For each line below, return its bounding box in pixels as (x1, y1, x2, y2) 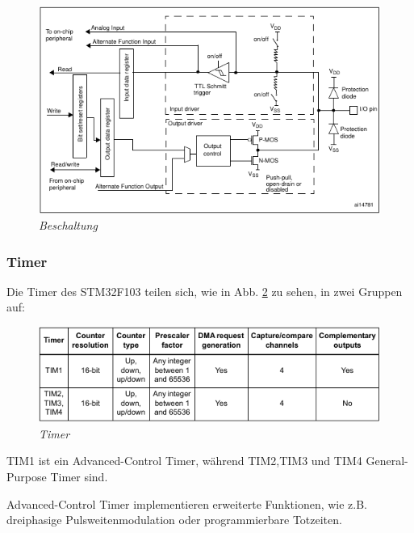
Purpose (6, 467, 47, 484)
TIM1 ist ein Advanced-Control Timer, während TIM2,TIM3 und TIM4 (6, 452, 362, 469)
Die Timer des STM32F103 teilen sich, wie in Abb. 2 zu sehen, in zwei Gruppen (6, 282, 403, 299)
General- (366, 452, 408, 469)
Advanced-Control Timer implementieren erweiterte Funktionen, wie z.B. (6, 495, 368, 512)
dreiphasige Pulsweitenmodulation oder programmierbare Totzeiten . (6, 511, 342, 528)
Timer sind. (50, 467, 108, 484)
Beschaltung (39, 217, 98, 234)
